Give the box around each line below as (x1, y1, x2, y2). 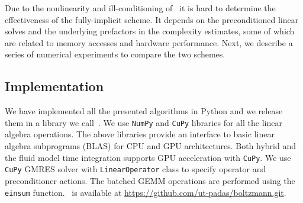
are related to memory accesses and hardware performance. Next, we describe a (5, 36, 293, 49)
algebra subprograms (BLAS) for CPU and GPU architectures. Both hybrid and (5, 140, 296, 152)
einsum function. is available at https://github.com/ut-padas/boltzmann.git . (5, 186, 286, 198)
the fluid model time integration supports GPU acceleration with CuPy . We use (5, 151, 291, 163)
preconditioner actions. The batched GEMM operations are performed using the (5, 174, 295, 186)
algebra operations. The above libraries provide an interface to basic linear (5, 128, 275, 140)
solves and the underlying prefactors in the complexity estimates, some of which (5, 25, 295, 37)
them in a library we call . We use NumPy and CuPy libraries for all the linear (5, 116, 282, 128)
